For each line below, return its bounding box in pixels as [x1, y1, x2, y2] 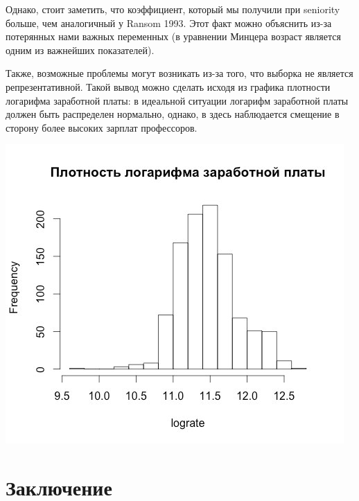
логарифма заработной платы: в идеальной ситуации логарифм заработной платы [6, 93, 349, 107]
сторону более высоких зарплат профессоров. [6, 120, 198, 134]
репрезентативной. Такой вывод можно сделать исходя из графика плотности [6, 79, 331, 94]
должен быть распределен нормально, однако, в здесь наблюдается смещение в [6, 107, 340, 121]
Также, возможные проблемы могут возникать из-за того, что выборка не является [6, 66, 353, 80]
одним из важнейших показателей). [6, 42, 155, 57]
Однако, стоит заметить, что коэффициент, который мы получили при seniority [6, 2, 340, 16]
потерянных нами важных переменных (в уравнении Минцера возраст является [6, 29, 341, 44]
